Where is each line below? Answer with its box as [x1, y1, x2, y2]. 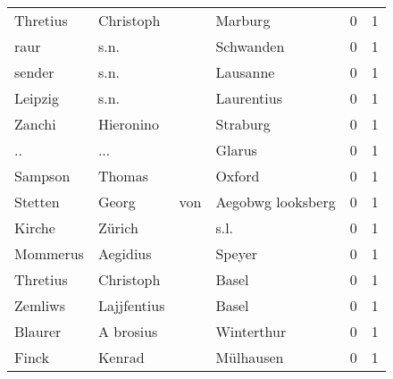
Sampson [14, 165, 71, 186]
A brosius [97, 321, 158, 341]
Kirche [14, 217, 55, 238]
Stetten [14, 191, 60, 212]
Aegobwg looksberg [215, 191, 336, 212]
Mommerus [14, 243, 84, 264]
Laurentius [215, 88, 282, 108]
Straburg [215, 114, 271, 134]
